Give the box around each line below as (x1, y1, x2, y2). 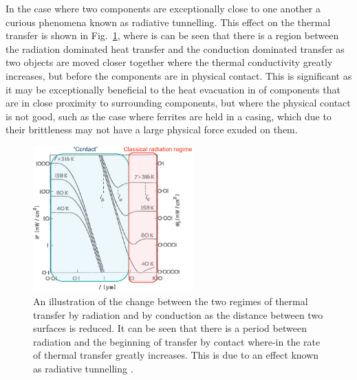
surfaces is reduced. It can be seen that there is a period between (33, 321, 307, 335)
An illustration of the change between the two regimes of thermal (33, 293, 308, 308)
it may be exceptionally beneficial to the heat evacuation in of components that (6, 82, 340, 96)
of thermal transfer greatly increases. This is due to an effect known (33, 348, 319, 362)
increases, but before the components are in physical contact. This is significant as (6, 68, 352, 82)
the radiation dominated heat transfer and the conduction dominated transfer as (6, 41, 345, 56)
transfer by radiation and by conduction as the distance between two (33, 307, 323, 322)
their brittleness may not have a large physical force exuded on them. (6, 122, 298, 137)
